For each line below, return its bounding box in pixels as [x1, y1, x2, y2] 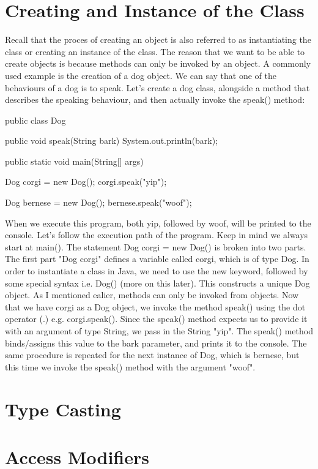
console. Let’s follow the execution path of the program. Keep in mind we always [5, 228, 308, 241]
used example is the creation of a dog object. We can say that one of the [5, 69, 276, 81]
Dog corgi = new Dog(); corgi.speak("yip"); [5, 175, 167, 188]
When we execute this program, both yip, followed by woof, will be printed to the [5, 216, 311, 229]
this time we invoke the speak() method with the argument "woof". [5, 360, 256, 373]
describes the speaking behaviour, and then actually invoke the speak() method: [5, 93, 305, 106]
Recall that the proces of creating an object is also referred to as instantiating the [5, 33, 311, 46]
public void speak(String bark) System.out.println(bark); [5, 134, 218, 147]
